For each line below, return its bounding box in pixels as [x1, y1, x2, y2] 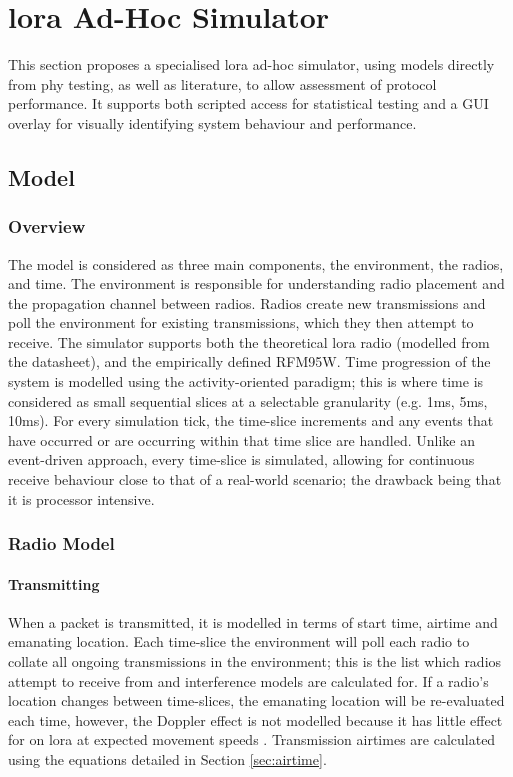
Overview [8, 214, 86, 239]
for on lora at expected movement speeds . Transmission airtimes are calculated [8, 729, 496, 750]
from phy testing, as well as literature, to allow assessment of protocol [8, 73, 437, 94]
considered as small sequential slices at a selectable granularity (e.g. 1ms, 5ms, [8, 390, 488, 411]
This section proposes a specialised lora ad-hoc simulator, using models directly [8, 54, 495, 75]
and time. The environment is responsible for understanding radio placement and [8, 273, 505, 294]
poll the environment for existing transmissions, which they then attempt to [8, 312, 474, 333]
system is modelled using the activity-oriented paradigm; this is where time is [8, 371, 484, 392]
